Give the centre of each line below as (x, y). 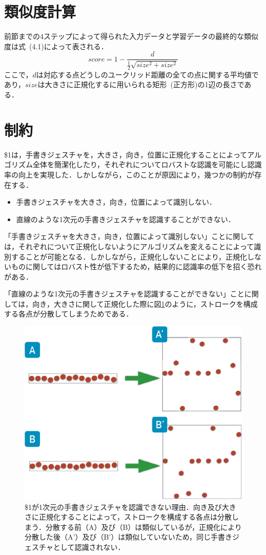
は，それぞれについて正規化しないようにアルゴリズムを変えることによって (129, 246)
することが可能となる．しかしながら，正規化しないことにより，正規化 (129, 256)
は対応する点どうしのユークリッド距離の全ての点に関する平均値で (147, 74)
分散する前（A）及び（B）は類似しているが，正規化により (144, 527)
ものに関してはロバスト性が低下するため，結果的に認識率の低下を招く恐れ (136, 266)
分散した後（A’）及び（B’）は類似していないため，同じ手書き (129, 537)
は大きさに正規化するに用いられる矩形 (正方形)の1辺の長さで (141, 84)
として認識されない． (89, 547)
